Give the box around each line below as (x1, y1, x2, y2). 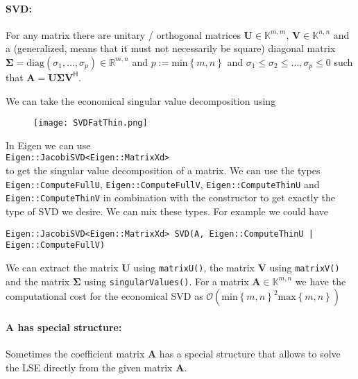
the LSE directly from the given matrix (6, 360, 173, 374)
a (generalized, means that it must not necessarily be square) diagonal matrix (6, 41, 336, 56)
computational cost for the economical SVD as (6, 289, 203, 303)
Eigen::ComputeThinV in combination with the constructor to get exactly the (6, 190, 335, 205)
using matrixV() (269, 260, 340, 274)
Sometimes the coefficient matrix (6, 346, 145, 360)
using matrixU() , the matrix (133, 260, 255, 274)
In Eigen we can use (6, 137, 91, 152)
